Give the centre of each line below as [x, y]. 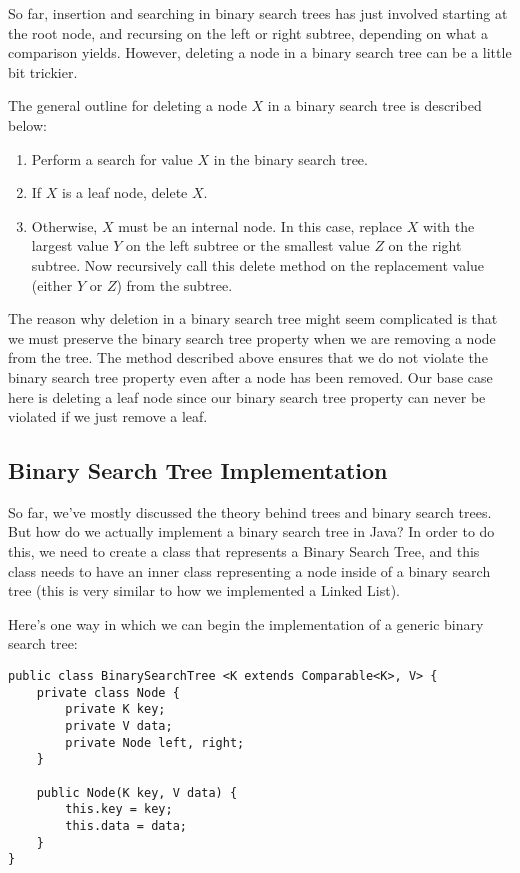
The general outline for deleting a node [127, 105]
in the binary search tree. [290, 158]
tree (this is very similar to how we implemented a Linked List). [204, 590]
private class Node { [108, 692]
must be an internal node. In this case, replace [260, 225]
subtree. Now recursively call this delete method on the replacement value [258, 264]
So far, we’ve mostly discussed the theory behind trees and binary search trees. [250, 511]
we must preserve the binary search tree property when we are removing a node [252, 337]
